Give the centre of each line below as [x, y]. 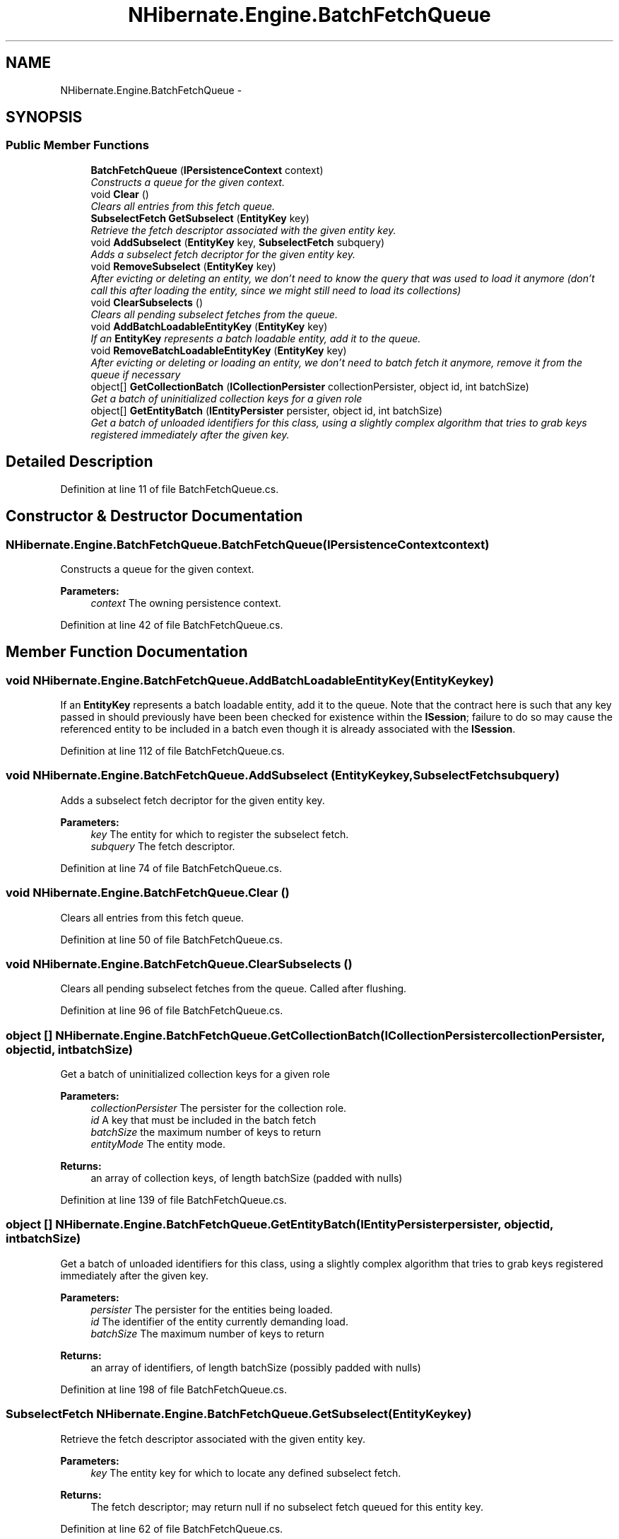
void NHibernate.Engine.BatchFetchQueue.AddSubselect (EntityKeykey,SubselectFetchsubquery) [283, 776]
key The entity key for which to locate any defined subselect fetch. [246, 1473]
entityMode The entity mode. [158, 1144]
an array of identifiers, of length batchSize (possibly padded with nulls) [256, 1367]
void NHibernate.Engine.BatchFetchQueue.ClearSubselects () [179, 964]
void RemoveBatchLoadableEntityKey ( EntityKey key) [219, 350]
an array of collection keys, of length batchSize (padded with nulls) [247, 1178]
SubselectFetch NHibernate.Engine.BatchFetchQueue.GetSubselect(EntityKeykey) [239, 1414]
